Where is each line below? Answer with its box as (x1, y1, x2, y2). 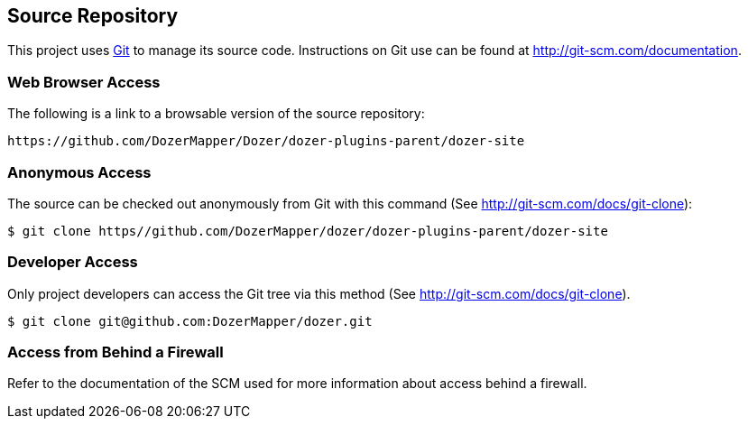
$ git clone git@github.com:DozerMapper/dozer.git (7, 313, 373, 329)
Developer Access (7, 253, 138, 272)
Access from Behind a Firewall (7, 343, 224, 362)
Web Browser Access (7, 72, 161, 91)
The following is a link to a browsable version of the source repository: (7, 106, 425, 122)
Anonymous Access (7, 162, 152, 181)
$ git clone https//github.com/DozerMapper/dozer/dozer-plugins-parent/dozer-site (7, 223, 608, 238)
